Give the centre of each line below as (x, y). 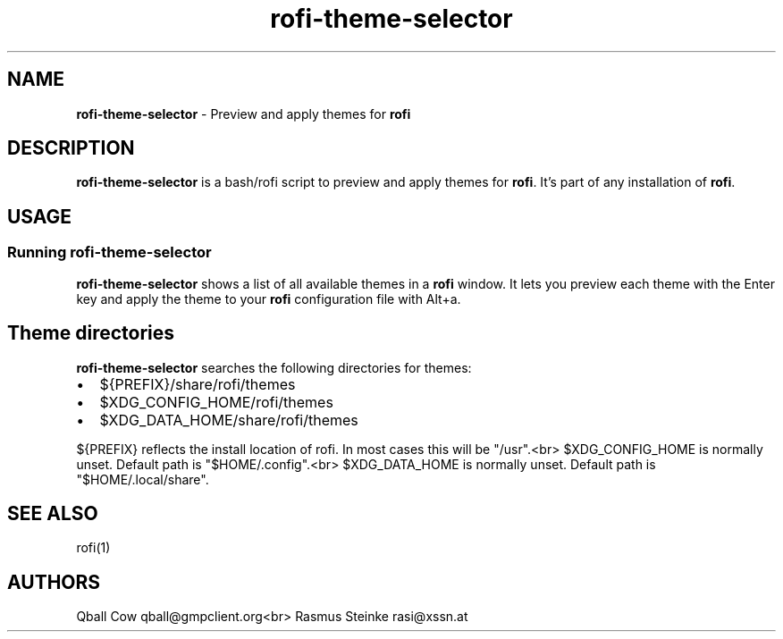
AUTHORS (54, 582)
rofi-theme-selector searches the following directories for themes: (274, 367)
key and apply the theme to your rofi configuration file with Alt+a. (269, 298)
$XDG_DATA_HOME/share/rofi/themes (229, 420)
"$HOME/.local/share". (143, 479)
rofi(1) (93, 548)
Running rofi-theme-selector (109, 252)
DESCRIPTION (71, 148)
